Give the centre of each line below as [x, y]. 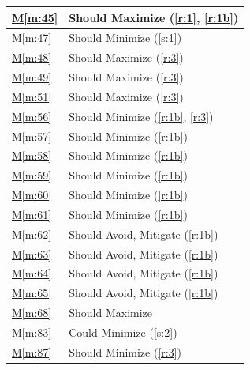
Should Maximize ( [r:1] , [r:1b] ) [154, 17]
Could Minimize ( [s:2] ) [123, 332]
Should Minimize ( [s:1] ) [125, 38]
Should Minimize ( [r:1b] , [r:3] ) [141, 116]
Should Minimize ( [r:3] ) [125, 351]
